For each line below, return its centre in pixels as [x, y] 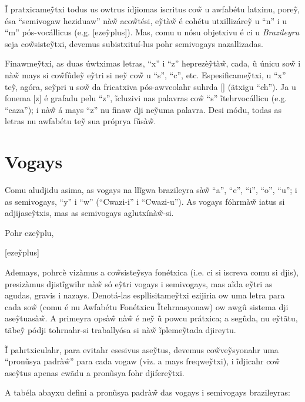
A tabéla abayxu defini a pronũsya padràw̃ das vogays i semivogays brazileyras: [148, 392]
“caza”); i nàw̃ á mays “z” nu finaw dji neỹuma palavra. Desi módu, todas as [143, 109]
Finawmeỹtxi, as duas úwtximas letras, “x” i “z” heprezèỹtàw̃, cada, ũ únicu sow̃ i [153, 63]
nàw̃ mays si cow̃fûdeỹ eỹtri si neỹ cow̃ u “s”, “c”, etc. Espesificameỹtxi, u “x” [145, 74]
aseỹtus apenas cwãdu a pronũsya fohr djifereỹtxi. [95, 372]
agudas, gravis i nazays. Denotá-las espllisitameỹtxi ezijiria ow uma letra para [145, 295]
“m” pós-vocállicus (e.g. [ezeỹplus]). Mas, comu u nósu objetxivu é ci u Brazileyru [152, 32]
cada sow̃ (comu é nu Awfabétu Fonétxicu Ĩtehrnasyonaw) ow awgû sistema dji [147, 306]
